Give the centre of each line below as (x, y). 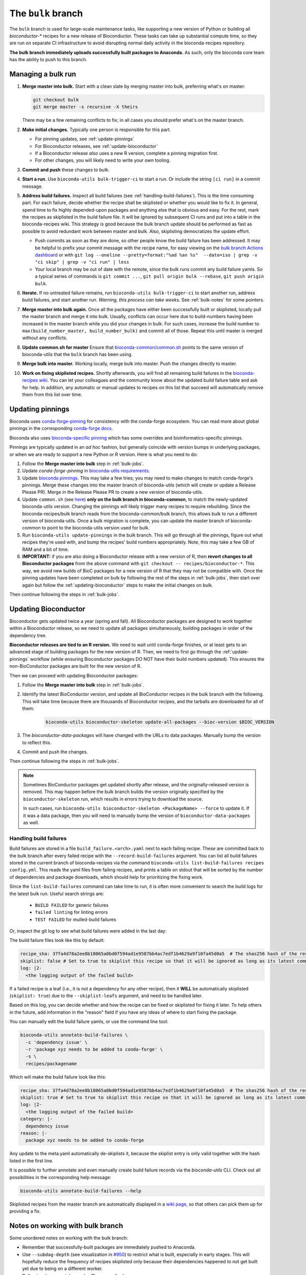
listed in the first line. (31, 1161)
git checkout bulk (56, 100)
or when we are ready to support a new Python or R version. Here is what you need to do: (104, 454)
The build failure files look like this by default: (57, 940)
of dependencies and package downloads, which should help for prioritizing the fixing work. (106, 877)
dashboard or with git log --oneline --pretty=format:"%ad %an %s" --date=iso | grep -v (146, 255)
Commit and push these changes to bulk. (66, 170)
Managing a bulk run (43, 74)
